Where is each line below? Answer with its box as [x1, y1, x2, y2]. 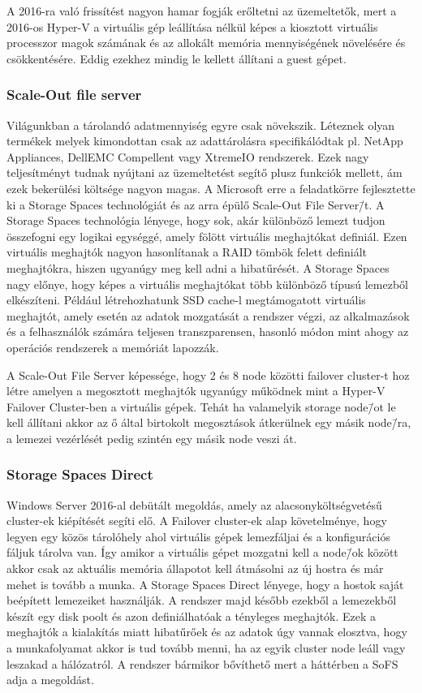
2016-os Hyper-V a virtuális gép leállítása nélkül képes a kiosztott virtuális [6, 18, 378, 35]
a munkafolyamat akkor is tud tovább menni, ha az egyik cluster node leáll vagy [6, 639, 406, 656]
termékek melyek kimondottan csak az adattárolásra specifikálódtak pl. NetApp [6, 132, 403, 149]
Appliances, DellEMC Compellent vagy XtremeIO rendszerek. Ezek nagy [6, 148, 369, 165]
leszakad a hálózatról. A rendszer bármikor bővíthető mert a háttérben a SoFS [6, 655, 398, 672]
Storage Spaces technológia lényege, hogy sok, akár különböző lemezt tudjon [6, 212, 385, 229]
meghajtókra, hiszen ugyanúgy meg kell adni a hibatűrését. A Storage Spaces [6, 259, 390, 276]
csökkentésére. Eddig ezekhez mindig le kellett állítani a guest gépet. [6, 49, 347, 67]
